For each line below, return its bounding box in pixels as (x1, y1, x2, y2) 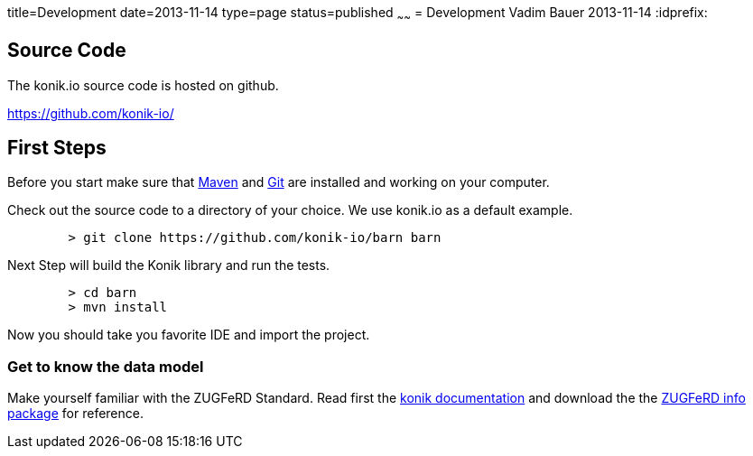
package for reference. (7, 405, 144, 422)
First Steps (7, 136, 107, 160)
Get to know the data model (7, 357, 204, 376)
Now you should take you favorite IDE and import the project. (7, 327, 370, 343)
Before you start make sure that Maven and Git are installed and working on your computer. (7, 174, 550, 191)
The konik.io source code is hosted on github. (7, 77, 279, 93)
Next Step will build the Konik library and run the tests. (7, 257, 330, 274)
